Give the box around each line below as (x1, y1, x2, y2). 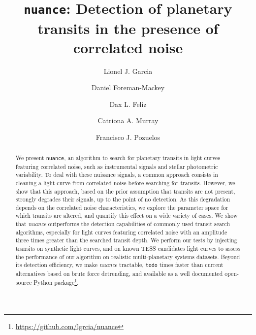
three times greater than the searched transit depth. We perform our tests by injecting (15, 236, 237, 244)
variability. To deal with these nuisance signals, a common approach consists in (15, 170, 218, 179)
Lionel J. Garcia (103, 66, 153, 76)
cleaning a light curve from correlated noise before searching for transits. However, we (15, 178, 235, 187)
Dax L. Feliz (109, 99, 147, 109)
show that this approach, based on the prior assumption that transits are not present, (15, 187, 235, 195)
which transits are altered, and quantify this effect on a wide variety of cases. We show (15, 211, 238, 220)
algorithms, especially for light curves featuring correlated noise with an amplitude (15, 228, 227, 236)
